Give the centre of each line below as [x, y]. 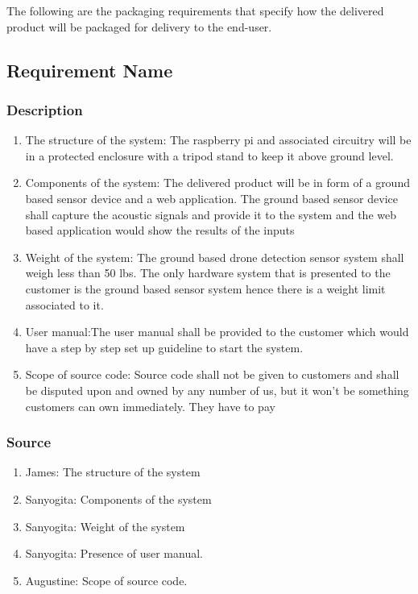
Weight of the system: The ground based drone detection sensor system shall [215, 257]
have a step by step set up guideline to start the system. [164, 347]
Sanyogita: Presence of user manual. [114, 553]
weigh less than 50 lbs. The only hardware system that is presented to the [208, 273]
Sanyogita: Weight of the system [105, 526]
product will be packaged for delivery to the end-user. [139, 26]
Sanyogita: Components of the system [118, 498]
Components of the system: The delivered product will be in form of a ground [217, 183]
